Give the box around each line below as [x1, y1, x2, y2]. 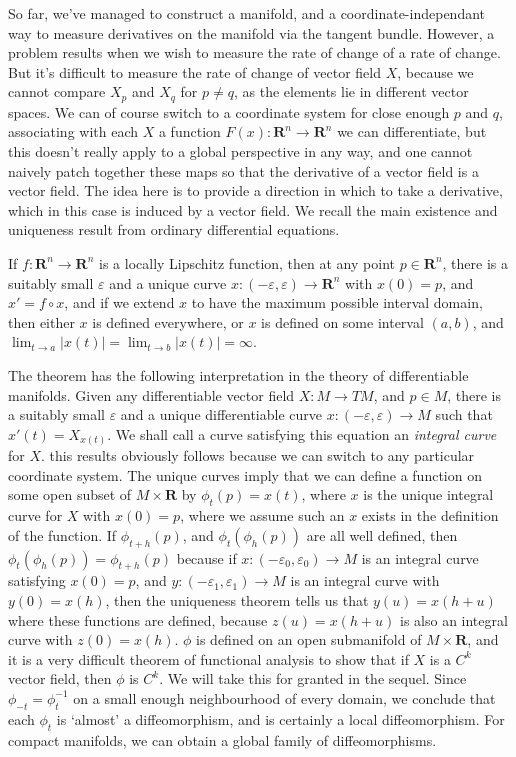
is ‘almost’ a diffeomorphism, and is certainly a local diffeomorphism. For [56, 708, 505, 729]
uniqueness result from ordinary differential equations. [8, 219, 340, 240]
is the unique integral [363, 484, 494, 505]
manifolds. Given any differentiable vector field [8, 384, 295, 405]
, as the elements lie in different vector [233, 81, 469, 102]
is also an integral [399, 609, 508, 630]
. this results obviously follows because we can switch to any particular [41, 445, 475, 466]
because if [176, 547, 237, 568]
